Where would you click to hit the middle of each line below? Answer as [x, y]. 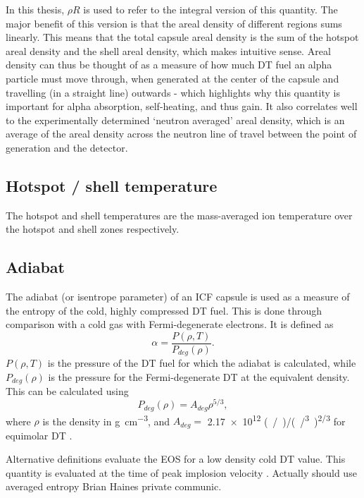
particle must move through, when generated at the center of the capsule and [172, 78]
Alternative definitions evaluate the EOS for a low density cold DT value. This [176, 459]
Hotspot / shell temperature [112, 185]
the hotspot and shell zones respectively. [93, 229]
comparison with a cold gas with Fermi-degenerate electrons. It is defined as [170, 324]
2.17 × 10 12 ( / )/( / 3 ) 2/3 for [276, 420]
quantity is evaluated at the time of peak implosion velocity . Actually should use [181, 472]
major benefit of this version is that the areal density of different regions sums [174, 23]
